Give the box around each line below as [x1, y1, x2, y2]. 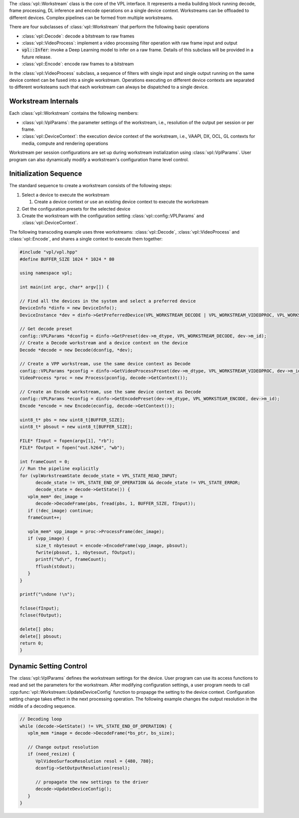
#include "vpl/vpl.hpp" [19, 250, 78, 255]
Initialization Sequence [9, 170, 82, 178]
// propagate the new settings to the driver [35, 779, 149, 785]
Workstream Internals [9, 97, 79, 106]
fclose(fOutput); [19, 612, 62, 618]
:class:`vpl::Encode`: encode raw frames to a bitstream [21, 61, 134, 67]
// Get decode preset [19, 326, 73, 332]
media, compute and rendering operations [21, 140, 108, 146]
